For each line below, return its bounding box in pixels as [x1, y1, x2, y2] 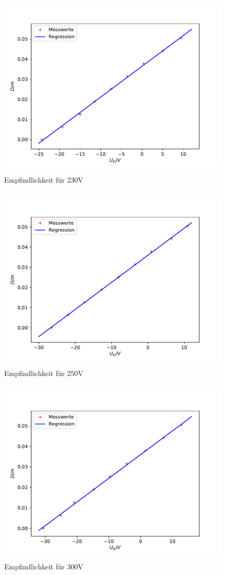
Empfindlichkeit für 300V [4, 561, 83, 572]
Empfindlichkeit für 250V [4, 368, 83, 379]
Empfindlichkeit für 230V [4, 174, 83, 185]
